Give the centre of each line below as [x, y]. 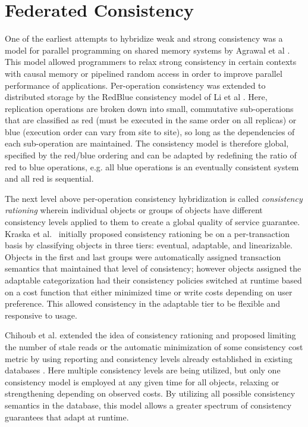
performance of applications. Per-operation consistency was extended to [135, 85]
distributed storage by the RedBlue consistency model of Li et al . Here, [136, 97]
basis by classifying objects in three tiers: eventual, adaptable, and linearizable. [149, 245]
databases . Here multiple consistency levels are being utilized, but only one [143, 370]
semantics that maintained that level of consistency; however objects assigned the [153, 268]
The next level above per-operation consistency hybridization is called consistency [154, 198]
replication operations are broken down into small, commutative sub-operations [149, 108]
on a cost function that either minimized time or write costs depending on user [149, 292]
